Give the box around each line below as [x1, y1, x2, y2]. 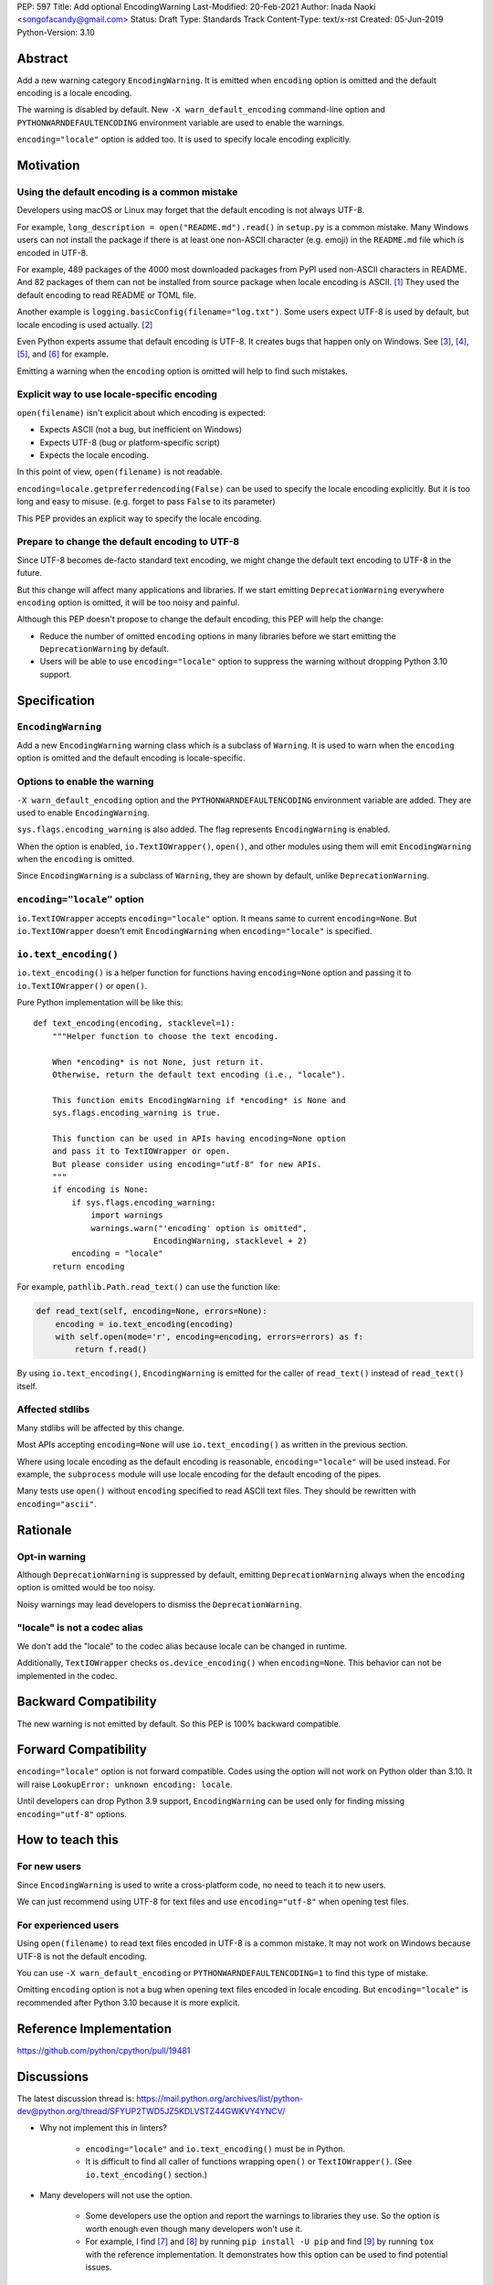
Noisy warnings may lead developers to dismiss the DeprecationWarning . [16, 1599, 302, 1610]
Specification [16, 693, 95, 708]
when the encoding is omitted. [16, 854, 135, 865]
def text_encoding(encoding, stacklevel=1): [33, 1018, 236, 1028]
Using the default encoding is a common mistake [16, 186, 238, 198]
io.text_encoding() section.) [85, 2169, 207, 2180]
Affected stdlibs [16, 1403, 90, 1416]
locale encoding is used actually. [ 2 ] [16, 319, 153, 330]
